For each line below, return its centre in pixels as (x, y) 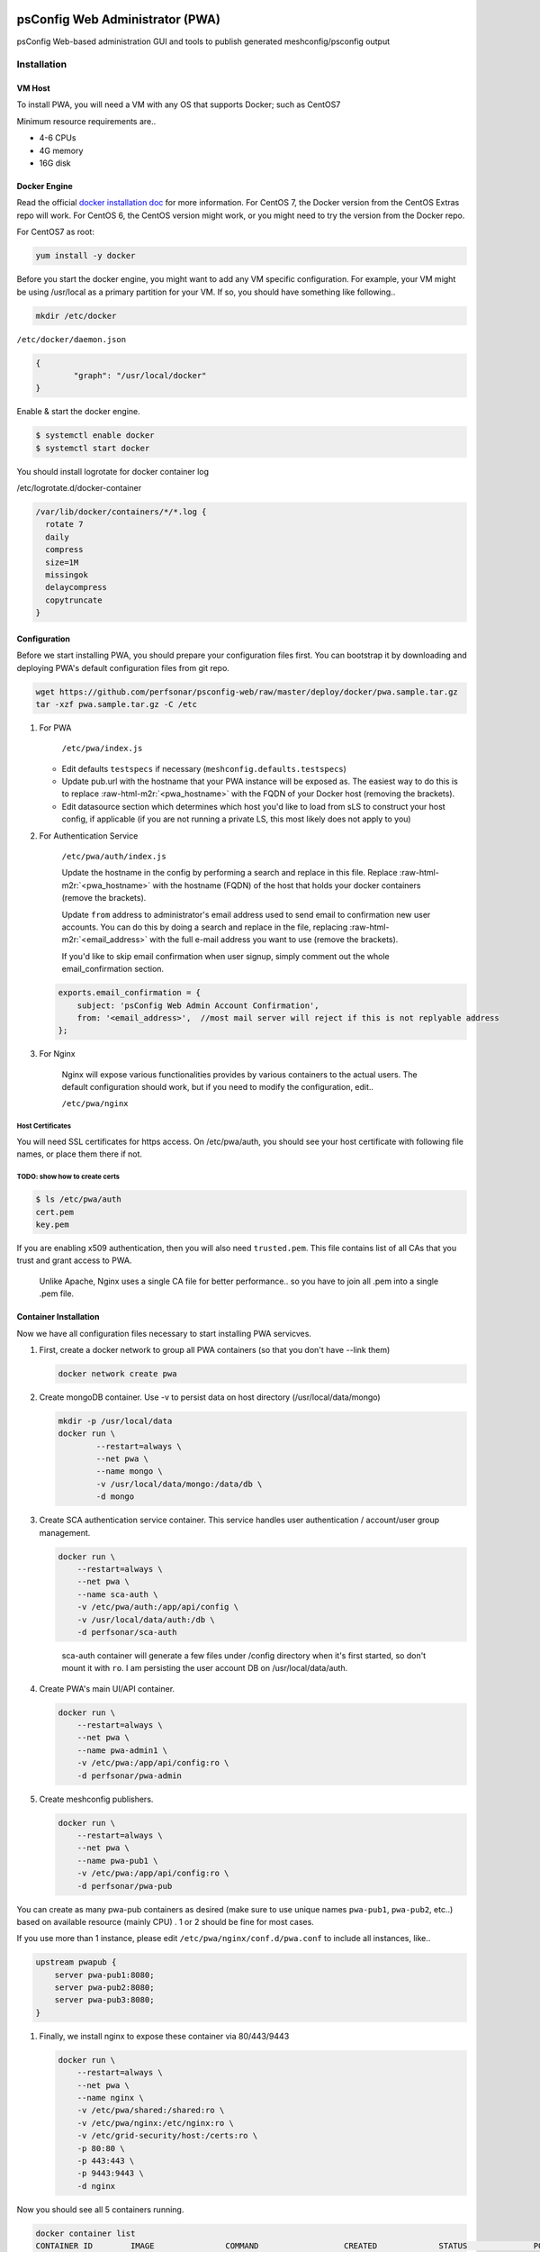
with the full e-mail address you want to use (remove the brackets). (274, 940)
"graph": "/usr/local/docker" (140, 375)
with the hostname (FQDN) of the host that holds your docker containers (287, 885)
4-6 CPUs (58, 138)
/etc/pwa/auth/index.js (114, 856)
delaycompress (76, 587)
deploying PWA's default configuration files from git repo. (123, 667)
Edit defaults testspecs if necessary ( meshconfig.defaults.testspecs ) (204, 768)
